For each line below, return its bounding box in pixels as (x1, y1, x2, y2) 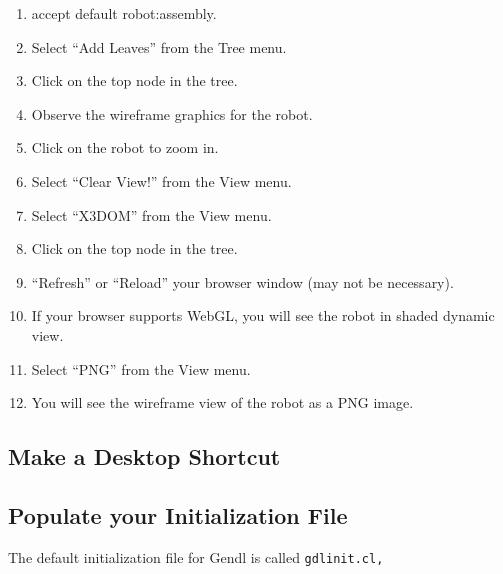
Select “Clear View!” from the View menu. (31, 170, 292, 191)
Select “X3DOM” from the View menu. (31, 204, 272, 225)
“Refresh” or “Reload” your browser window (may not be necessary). (31, 271, 454, 292)
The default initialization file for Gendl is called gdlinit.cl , (8, 546, 384, 567)
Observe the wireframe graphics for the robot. (31, 103, 313, 124)
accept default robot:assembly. (31, 3, 217, 23)
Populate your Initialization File (8, 499, 348, 530)
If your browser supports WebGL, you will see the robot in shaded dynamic (31, 305, 495, 326)
